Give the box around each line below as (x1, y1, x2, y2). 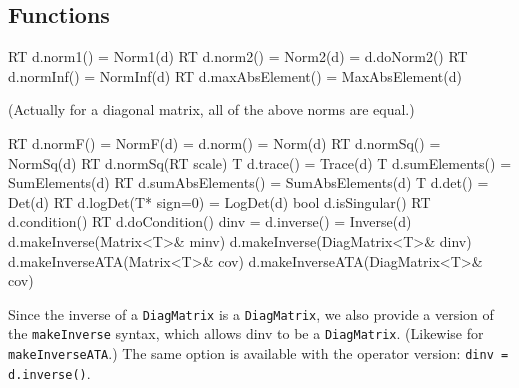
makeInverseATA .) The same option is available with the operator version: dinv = (8, 343, 509, 364)
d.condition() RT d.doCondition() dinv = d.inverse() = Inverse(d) (8, 211, 412, 232)
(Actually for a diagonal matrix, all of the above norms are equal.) (8, 99, 415, 120)
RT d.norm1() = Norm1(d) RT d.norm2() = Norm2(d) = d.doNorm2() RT (8, 46, 468, 67)
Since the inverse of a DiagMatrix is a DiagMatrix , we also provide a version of (8, 303, 494, 324)
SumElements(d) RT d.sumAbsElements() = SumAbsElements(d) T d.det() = (8, 172, 489, 193)
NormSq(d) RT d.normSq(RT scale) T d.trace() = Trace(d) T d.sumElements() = (8, 152, 512, 173)
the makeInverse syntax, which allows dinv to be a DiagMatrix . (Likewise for (8, 323, 484, 344)
